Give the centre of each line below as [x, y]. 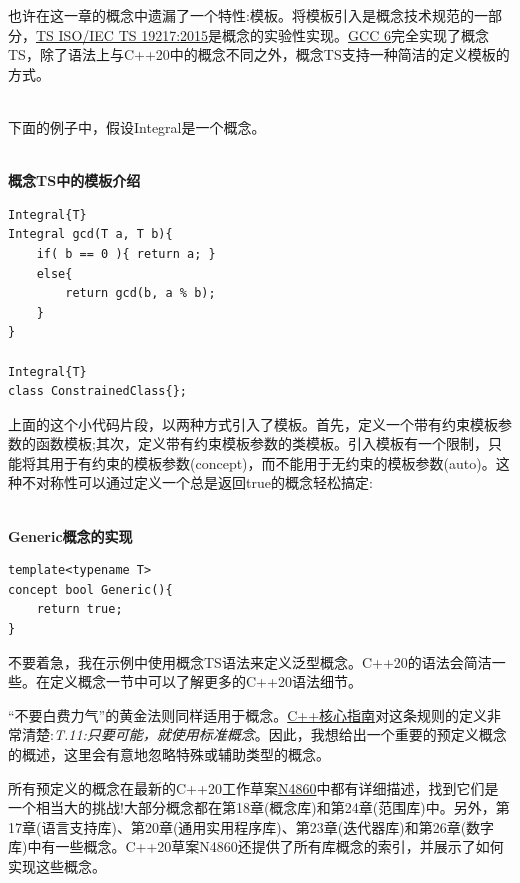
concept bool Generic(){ [90, 589]
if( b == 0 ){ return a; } [126, 253]
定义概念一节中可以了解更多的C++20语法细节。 [205, 681]
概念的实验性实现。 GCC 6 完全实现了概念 [355, 34]
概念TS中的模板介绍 [74, 180]
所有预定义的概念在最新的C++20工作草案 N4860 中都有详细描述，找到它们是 [253, 787]
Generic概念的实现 [70, 535]
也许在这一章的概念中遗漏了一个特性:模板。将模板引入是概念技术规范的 [241, 15]
